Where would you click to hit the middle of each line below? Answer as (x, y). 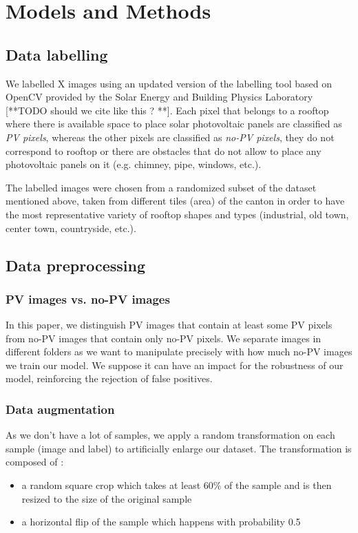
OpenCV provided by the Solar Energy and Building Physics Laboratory (159, 97)
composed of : (35, 462)
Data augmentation (60, 409)
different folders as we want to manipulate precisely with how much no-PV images (179, 352)
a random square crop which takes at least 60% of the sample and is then (177, 485)
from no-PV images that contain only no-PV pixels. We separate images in (164, 338)
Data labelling (57, 54)
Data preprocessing (76, 265)
